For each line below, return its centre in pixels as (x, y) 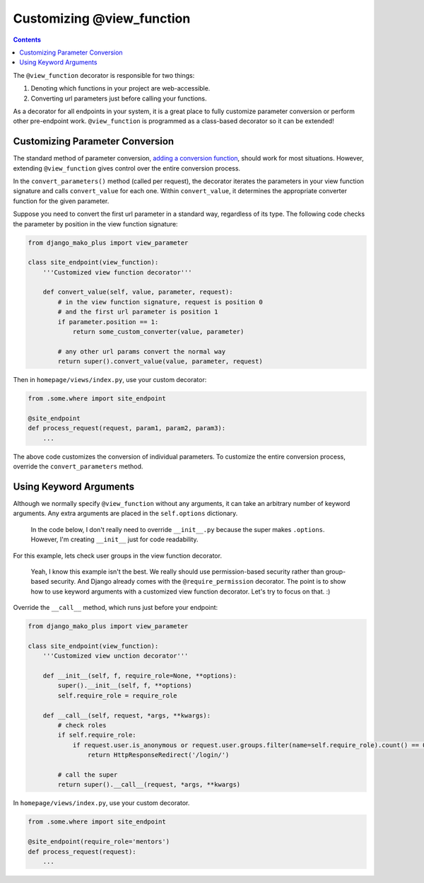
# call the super (88, 774)
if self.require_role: (97, 735)
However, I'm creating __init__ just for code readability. (114, 539)
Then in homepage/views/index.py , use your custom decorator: (110, 380)
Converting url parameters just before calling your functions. (119, 98)
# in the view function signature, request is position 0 (160, 302)
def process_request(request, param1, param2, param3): (127, 428)
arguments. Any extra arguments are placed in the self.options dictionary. (125, 514)
